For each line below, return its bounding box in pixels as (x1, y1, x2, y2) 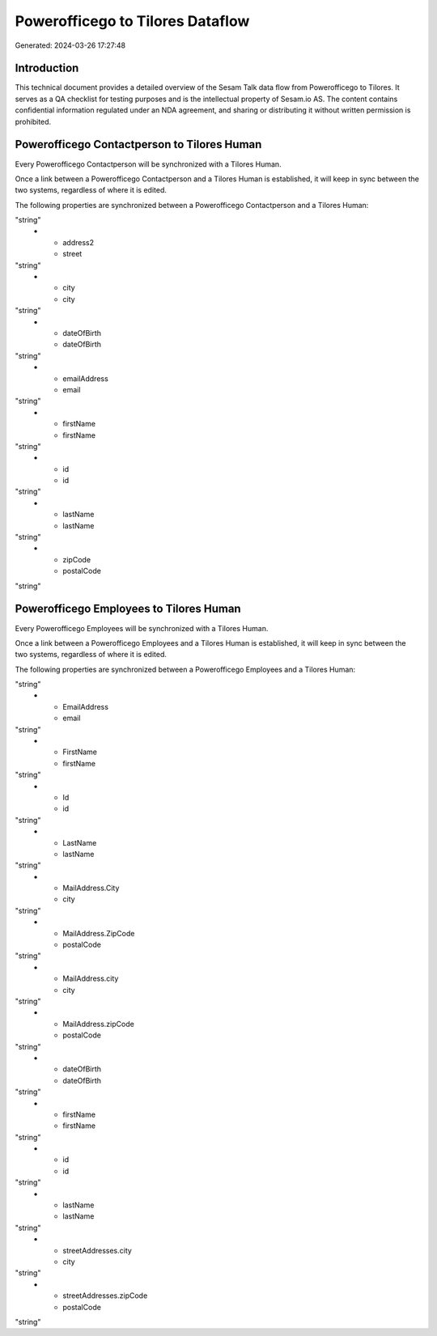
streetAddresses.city (62, 1245, 133, 1255)
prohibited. (15, 117, 52, 126)
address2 (62, 237, 95, 247)
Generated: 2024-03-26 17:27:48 (15, 40, 126, 50)
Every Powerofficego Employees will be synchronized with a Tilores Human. (15, 623, 269, 633)
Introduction (15, 61, 79, 75)
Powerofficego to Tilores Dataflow (15, 12, 250, 30)
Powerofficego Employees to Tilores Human (15, 602, 242, 616)
